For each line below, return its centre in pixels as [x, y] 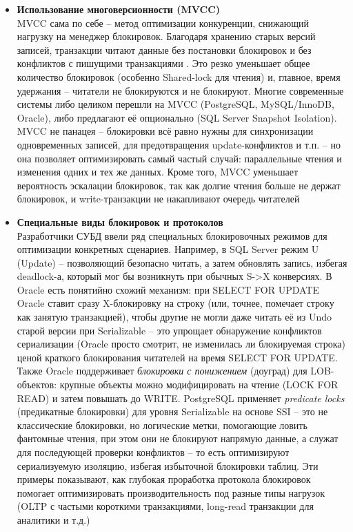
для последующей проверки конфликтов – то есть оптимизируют [153, 452]
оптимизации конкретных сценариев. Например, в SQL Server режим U [168, 249]
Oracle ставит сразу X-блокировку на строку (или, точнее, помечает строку [175, 303]
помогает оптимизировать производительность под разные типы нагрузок [171, 492]
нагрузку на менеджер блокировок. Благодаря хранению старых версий [166, 36]
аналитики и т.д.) [53, 519]
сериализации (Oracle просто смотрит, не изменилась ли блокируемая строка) [181, 344]
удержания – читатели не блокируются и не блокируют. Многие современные [180, 90]
